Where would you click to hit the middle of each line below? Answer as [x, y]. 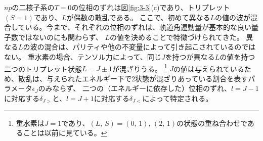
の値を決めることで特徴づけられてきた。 [177, 37]
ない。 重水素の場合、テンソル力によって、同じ [83, 56]
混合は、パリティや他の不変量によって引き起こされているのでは [150, 47]
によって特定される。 [178, 98]
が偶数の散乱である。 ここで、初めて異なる [138, 17]
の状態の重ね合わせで [212, 123]
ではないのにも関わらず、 [60, 37]
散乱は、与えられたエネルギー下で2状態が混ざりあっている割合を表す [133, 78]
